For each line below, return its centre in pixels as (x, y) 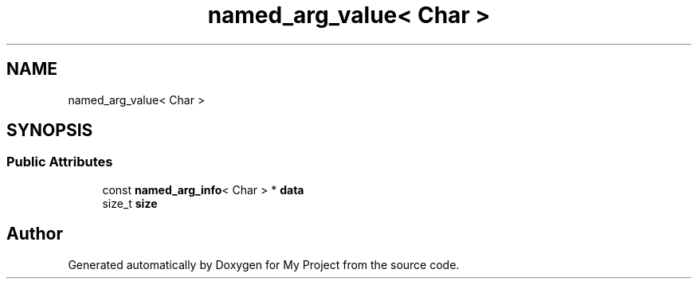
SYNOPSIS (50, 131)
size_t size (130, 203)
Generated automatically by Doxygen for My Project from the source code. (264, 264)
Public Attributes (60, 162)
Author (35, 234)
